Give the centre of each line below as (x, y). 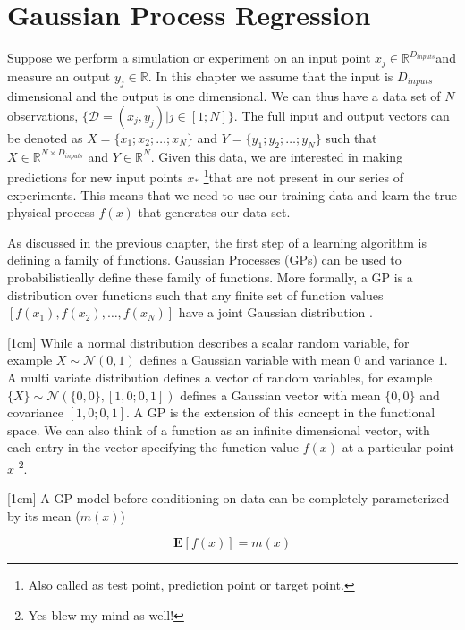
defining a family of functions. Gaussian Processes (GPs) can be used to (204, 260)
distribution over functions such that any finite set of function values (195, 294)
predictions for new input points (95, 177)
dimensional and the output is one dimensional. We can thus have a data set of (224, 96)
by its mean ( (44, 515)
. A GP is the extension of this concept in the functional (281, 412)
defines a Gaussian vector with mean (280, 395)
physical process (51, 212)
